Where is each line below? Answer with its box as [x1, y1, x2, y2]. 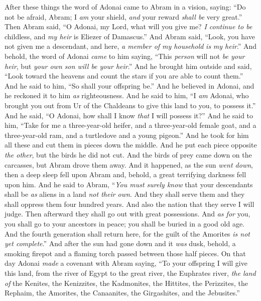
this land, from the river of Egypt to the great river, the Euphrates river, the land [5, 268, 256, 278]
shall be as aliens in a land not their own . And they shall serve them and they [5, 189, 245, 199]
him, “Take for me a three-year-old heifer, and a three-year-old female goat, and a [5, 120, 256, 130]
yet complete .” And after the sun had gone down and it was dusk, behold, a [5, 238, 236, 249]
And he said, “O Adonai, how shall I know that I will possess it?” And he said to [5, 110, 253, 120]
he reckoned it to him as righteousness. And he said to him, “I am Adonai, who [5, 90, 249, 101]
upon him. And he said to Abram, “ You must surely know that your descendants [5, 179, 253, 189]
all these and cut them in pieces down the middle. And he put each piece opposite [5, 139, 257, 150]
